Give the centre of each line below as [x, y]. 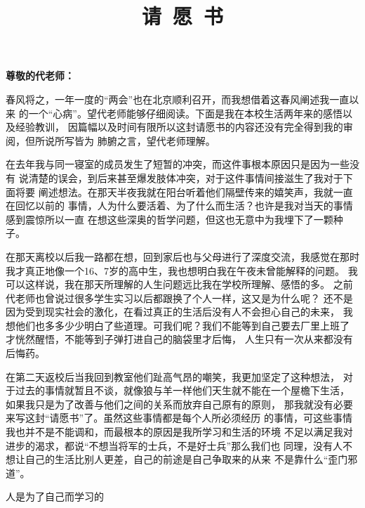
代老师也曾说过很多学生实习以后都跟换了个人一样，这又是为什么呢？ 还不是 [179, 298]
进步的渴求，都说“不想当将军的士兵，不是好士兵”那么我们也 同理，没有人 [174, 445]
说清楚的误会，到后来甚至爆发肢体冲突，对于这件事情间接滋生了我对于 [181, 177]
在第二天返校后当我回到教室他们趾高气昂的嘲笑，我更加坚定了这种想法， [173, 376]
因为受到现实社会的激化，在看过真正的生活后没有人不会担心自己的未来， [173, 312]
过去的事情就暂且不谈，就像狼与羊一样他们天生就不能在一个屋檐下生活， [182, 390]
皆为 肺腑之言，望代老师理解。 [145, 140]
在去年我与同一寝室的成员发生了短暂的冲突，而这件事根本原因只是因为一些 [178, 164]
